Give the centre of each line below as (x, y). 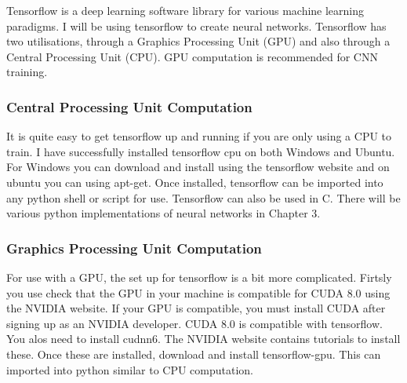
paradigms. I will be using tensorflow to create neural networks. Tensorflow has (196, 26)
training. (27, 72)
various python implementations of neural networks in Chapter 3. (164, 213)
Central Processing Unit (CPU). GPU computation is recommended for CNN (192, 56)
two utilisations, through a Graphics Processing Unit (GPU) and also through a (198, 41)
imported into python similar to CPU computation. (130, 369)
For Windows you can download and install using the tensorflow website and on (198, 167)
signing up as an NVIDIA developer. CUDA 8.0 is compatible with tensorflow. (194, 323)
